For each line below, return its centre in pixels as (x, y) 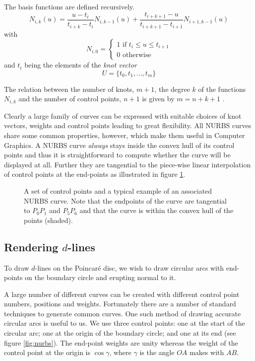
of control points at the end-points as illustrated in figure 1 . (95, 174)
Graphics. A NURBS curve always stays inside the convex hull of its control (119, 145)
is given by (158, 99)
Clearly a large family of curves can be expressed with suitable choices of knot (123, 115)
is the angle (157, 352)
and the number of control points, (70, 99)
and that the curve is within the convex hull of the (157, 210)
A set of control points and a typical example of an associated (118, 190)
